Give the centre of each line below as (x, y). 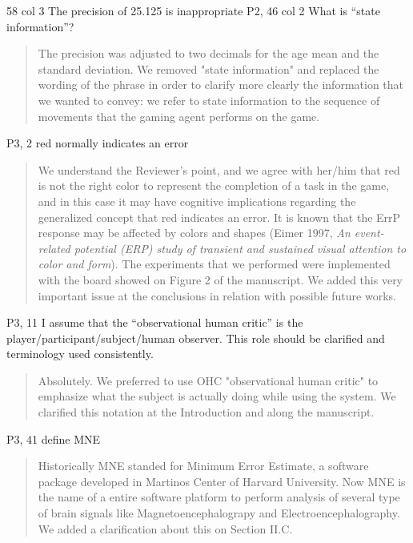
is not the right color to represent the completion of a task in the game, (214, 185)
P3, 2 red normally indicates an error (98, 143)
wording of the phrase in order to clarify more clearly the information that (221, 84)
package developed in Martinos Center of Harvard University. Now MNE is (222, 481)
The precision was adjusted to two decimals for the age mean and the (209, 53)
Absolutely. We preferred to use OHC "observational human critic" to (208, 380)
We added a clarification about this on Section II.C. (165, 528)
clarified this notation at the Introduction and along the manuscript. (206, 412)
